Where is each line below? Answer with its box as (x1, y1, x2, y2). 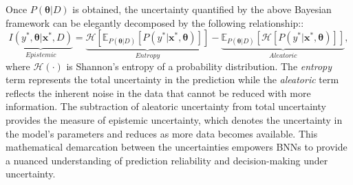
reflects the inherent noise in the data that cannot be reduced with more (6, 85, 311, 100)
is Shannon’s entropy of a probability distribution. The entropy (66, 58, 332, 73)
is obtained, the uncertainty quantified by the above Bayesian (72, 2, 332, 16)
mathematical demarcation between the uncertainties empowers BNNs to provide (6, 140, 347, 154)
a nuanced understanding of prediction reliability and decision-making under (6, 153, 328, 167)
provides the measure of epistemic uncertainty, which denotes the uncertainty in (6, 113, 343, 127)
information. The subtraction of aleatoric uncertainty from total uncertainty (6, 99, 326, 113)
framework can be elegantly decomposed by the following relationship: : (6, 15, 304, 30)
